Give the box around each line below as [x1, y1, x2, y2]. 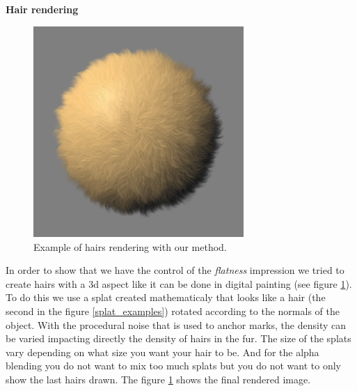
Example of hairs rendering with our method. [33, 239, 227, 254]
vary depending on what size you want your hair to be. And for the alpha [6, 344, 319, 359]
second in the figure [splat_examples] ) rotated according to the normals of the [6, 303, 340, 318]
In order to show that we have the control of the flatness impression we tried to [6, 263, 344, 277]
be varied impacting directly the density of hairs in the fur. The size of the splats [6, 331, 351, 346]
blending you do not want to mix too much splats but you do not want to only [6, 358, 342, 373]
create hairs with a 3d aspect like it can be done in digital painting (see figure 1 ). [6, 276, 352, 291]
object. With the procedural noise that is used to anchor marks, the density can [6, 317, 346, 332]
